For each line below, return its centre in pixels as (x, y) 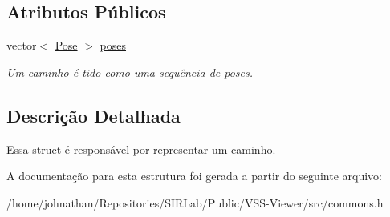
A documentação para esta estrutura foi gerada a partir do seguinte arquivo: (194, 176)
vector (22, 45)
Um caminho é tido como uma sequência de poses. (130, 72)
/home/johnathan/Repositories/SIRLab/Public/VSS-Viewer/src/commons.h (195, 202)
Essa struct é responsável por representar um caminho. (141, 149)
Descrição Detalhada (93, 115)
